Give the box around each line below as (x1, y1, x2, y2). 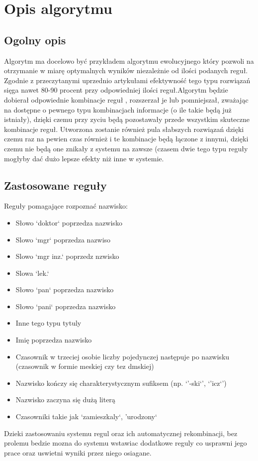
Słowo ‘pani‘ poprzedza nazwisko (15, 301, 116, 311)
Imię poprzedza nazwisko (15, 335, 92, 345)
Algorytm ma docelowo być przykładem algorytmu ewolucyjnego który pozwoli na (4, 55, 254, 66)
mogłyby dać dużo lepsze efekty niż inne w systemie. (4, 153, 164, 163)
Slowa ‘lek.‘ (15, 267, 49, 278)
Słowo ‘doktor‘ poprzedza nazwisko (15, 217, 122, 228)
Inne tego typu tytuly (15, 318, 82, 328)
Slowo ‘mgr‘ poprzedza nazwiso (15, 234, 111, 244)
